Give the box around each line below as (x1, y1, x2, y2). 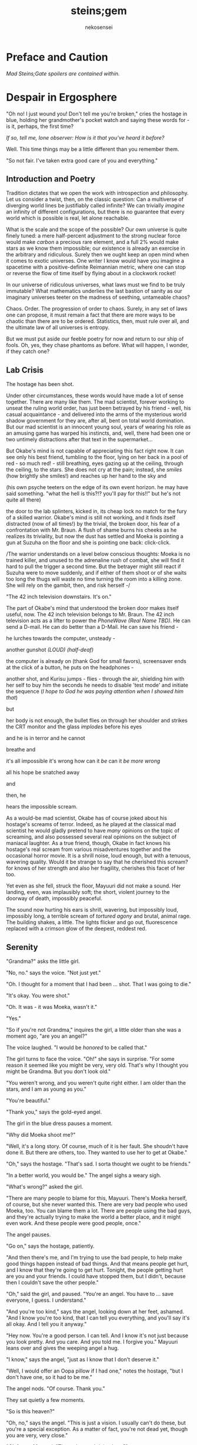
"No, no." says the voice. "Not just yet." (6, 969, 101, 976)
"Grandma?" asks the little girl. (6, 958, 81, 965)
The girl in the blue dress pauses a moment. (6, 1120, 113, 1127)
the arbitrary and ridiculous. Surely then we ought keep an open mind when (6, 251, 189, 258)
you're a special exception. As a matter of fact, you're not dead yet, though (6, 1426, 188, 1433)
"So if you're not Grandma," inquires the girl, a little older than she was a (6, 1027, 181, 1034)
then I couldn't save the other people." (6, 1279, 99, 1286)
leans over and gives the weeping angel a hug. (6, 1345, 119, 1352)
